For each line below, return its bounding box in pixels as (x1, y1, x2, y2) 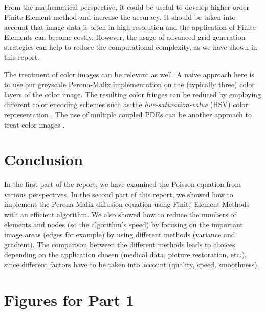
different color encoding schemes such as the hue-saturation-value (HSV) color (4, 99, 248, 110)
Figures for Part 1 (4, 289, 134, 310)
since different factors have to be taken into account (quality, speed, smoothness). (4, 259, 259, 269)
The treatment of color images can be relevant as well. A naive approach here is (4, 69, 254, 79)
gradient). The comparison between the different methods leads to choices (4, 239, 235, 249)
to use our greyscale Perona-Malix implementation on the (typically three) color (4, 79, 255, 90)
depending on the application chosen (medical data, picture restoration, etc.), (4, 249, 247, 260)
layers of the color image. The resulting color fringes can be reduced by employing (4, 89, 261, 99)
